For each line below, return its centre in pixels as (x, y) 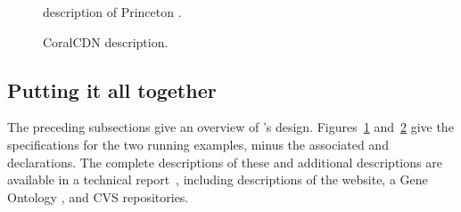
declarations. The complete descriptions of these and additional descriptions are (225, 162)
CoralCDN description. (106, 41)
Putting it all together (112, 90)
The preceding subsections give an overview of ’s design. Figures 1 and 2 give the (230, 127)
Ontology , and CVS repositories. (98, 196)
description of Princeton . (112, 12)
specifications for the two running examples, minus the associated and (198, 144)
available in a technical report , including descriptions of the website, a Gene (218, 179)
